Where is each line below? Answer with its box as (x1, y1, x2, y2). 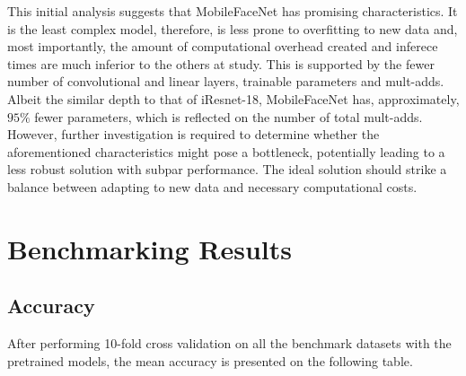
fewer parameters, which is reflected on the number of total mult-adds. (34, 107, 423, 126)
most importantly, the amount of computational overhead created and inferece (7, 37, 438, 56)
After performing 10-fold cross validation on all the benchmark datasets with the (7, 334, 452, 353)
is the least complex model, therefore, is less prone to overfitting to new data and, (7, 19, 458, 38)
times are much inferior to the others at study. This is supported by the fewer (7, 54, 435, 73)
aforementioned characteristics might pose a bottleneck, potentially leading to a (7, 142, 445, 161)
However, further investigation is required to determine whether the (7, 125, 380, 144)
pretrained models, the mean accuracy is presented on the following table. (7, 351, 413, 370)
